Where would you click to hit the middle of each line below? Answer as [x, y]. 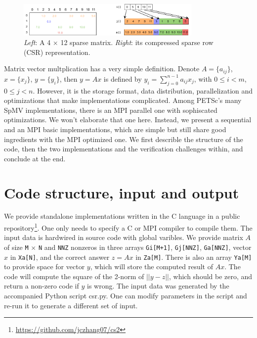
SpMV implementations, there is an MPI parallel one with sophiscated [111, 110]
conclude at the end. [35, 158]
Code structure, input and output [122, 192]
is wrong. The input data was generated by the [158, 286]
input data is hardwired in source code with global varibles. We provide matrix [124, 237]
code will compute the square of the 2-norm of [74, 276]
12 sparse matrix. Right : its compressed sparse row [137, 42]
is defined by [123, 78]
